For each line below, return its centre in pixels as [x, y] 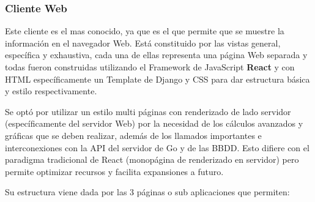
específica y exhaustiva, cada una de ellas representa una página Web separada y [156, 55]
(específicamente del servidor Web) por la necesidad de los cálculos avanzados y [154, 123]
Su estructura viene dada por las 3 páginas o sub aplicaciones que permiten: [147, 192]
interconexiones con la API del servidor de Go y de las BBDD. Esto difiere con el [157, 147]
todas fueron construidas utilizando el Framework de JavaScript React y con [150, 67]
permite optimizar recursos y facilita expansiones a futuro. [114, 171]
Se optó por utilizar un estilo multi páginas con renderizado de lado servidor [148, 111]
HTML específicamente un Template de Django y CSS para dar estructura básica [157, 79]
